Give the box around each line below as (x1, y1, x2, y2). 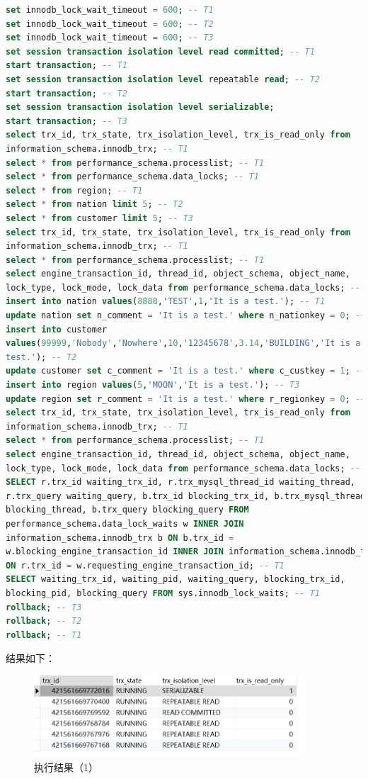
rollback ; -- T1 (6, 629, 82, 640)
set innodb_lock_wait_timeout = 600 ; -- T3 (6, 33, 214, 43)
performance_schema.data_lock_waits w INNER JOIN (6, 518, 244, 529)
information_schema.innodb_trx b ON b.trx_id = (6, 532, 234, 543)
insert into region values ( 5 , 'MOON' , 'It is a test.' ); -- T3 (6, 380, 300, 391)
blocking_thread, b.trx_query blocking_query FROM (6, 505, 249, 515)
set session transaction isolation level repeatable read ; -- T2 (6, 74, 320, 84)
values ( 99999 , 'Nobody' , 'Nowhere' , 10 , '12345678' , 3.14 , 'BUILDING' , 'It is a (6, 338, 361, 349)
